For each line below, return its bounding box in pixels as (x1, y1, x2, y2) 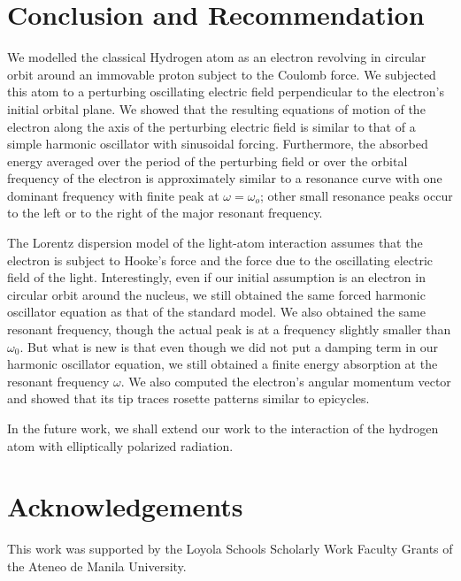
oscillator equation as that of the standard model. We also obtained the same (7, 302, 426, 321)
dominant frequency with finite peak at (7, 186, 219, 204)
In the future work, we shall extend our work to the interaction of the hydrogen (7, 419, 439, 437)
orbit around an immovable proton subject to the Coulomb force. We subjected (7, 65, 436, 83)
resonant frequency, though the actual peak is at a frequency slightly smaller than (7, 320, 451, 339)
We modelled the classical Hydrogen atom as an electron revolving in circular (7, 48, 426, 66)
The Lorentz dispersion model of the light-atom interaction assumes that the (7, 233, 423, 252)
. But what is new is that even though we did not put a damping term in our (19, 337, 438, 355)
